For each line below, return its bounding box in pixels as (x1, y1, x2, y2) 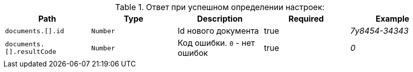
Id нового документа (178, 26, 259, 36)
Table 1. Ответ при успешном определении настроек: (115, 2, 324, 12)
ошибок (178, 48, 208, 58)
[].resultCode (5, 48, 56, 55)
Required (288, 14, 324, 24)
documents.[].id (5, 27, 64, 35)
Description (197, 14, 243, 24)
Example (375, 14, 409, 24)
